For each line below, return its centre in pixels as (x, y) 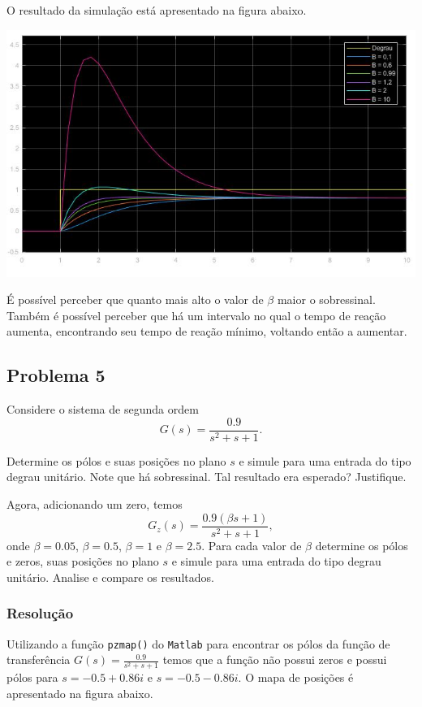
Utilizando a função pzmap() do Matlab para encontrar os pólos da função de (198, 643)
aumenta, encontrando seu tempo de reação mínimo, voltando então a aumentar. (207, 331)
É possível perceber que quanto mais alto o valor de (135, 299)
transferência (39, 659)
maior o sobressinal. (326, 299)
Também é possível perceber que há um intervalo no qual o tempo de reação (196, 315)
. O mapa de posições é (296, 677)
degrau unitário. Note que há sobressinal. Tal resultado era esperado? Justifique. (207, 477)
